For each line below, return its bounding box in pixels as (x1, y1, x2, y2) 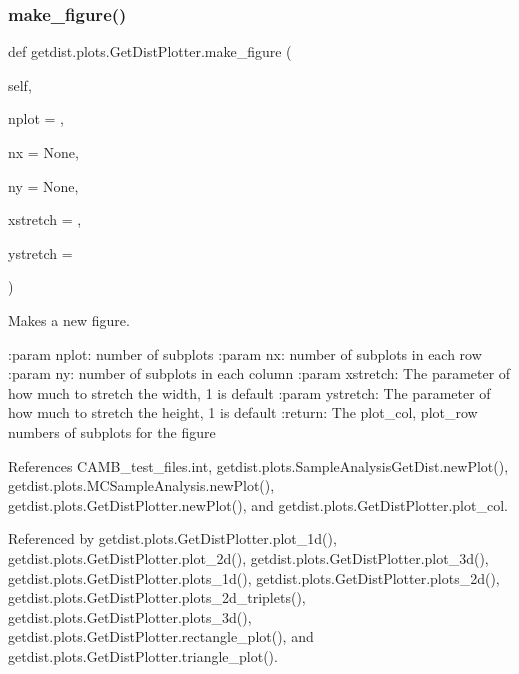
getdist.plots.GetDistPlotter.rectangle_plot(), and (8, 626, 314, 647)
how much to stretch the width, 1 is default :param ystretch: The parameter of (8, 382, 491, 403)
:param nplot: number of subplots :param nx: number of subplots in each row (8, 343, 482, 364)
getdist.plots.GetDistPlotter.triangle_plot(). (8, 645, 278, 666)
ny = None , (8, 175, 79, 196)
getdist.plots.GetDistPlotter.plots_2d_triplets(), (8, 587, 306, 608)
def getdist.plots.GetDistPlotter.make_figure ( (8, 41, 292, 62)
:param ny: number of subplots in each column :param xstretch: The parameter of (8, 363, 511, 384)
